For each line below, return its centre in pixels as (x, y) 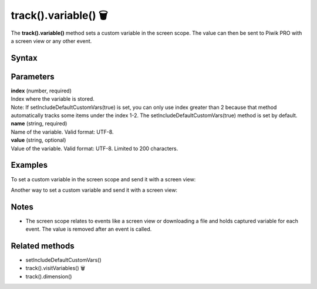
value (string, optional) (38, 140)
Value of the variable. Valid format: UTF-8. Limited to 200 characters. (95, 148)
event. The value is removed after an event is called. (89, 229)
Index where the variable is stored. (53, 99)
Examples (29, 165)
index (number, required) (41, 91)
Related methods (43, 246)
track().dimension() (49, 276)
